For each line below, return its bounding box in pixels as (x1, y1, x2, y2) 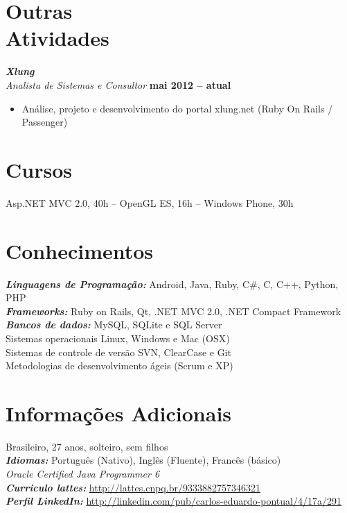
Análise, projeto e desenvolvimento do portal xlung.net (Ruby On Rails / (21, 101, 333, 115)
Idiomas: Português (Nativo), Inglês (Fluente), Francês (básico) (6, 453, 281, 467)
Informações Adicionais (6, 398, 232, 427)
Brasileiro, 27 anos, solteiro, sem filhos (6, 439, 168, 453)
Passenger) (21, 115, 68, 129)
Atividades (6, 24, 109, 52)
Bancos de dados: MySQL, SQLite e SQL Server (6, 317, 222, 332)
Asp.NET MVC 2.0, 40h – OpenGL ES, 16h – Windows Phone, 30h (6, 195, 294, 210)
